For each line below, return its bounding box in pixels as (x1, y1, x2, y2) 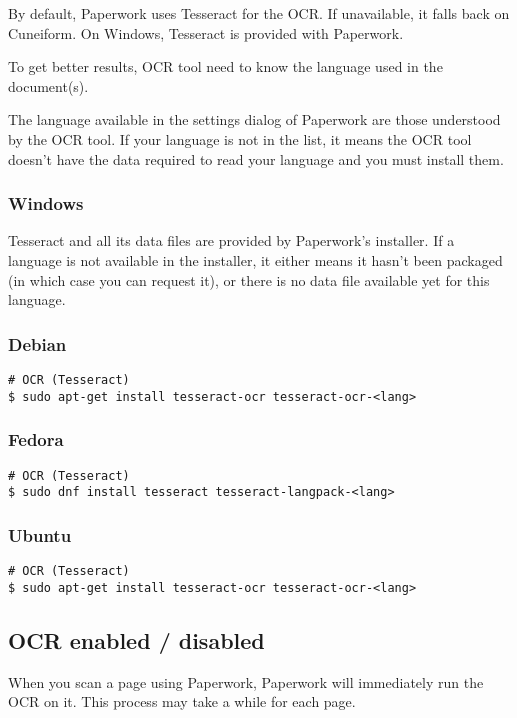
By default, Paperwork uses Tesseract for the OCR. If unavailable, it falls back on (8, 3, 510, 23)
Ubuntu (8, 522, 72, 547)
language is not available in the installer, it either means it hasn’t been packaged (8, 249, 503, 270)
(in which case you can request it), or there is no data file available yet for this (8, 269, 490, 290)
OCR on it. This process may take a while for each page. (8, 691, 356, 712)
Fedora (8, 427, 64, 452)
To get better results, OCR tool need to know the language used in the (8, 56, 443, 77)
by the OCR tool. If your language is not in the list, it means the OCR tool (8, 128, 472, 149)
